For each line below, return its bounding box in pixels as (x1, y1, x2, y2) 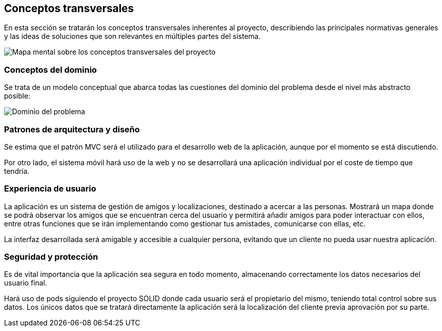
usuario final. (4, 278, 47, 288)
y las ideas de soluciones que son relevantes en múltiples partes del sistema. (4, 32, 261, 41)
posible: (4, 91, 30, 101)
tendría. (4, 166, 30, 175)
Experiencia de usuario (4, 183, 96, 194)
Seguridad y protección (4, 252, 98, 262)
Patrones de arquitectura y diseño (4, 124, 140, 134)
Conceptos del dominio (4, 64, 97, 75)
